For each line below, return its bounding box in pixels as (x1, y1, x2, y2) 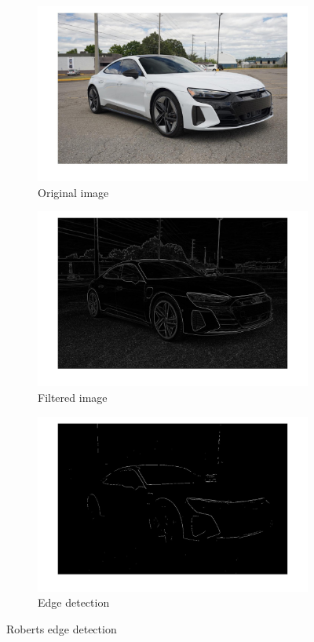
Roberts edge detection (6, 620, 117, 637)
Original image (38, 184, 109, 200)
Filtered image (38, 388, 108, 405)
